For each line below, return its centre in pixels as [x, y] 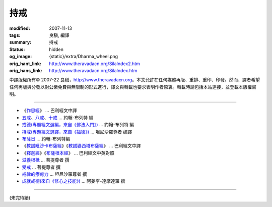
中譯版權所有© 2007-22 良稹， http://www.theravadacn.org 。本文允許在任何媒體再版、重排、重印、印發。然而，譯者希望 [135, 80]
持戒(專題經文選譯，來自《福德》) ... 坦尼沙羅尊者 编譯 [77, 132]
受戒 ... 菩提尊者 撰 [41, 167]
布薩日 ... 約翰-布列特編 [46, 139]
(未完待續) [20, 197]
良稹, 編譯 [59, 35]
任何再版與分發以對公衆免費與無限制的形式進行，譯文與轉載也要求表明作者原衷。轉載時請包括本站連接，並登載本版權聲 [133, 87]
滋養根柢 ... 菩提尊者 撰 [46, 160]
